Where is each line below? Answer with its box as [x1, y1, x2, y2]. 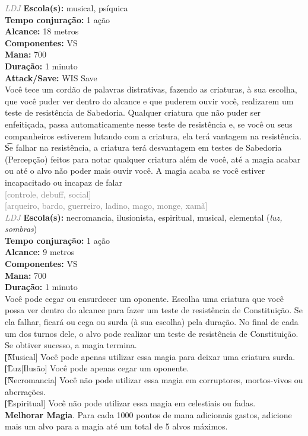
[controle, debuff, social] [5, 187, 91, 200]
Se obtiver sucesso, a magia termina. [5, 339, 137, 351]
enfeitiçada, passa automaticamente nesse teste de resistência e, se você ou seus [5, 117, 293, 130]
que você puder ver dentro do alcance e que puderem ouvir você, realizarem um [5, 94, 294, 107]
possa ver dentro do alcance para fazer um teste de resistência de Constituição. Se [5, 304, 303, 316]
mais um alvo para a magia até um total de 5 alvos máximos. [5, 420, 228, 432]
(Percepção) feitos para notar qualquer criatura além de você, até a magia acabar [5, 152, 301, 165]
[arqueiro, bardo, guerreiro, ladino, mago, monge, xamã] [5, 199, 208, 212]
